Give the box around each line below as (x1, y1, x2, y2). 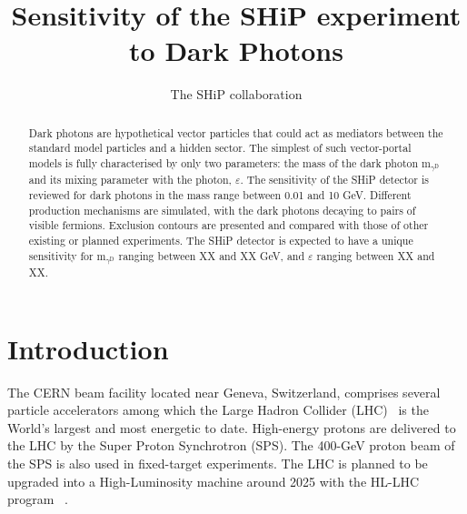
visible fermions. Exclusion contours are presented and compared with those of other (28, 217, 429, 233)
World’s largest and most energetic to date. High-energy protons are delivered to (7, 418, 456, 437)
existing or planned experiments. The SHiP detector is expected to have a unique (28, 232, 413, 247)
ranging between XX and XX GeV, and (118, 247, 305, 263)
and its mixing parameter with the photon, (28, 172, 232, 187)
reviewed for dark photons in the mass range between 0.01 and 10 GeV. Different (28, 187, 412, 202)
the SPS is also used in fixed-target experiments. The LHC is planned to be (7, 453, 428, 472)
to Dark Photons (129, 32, 343, 69)
